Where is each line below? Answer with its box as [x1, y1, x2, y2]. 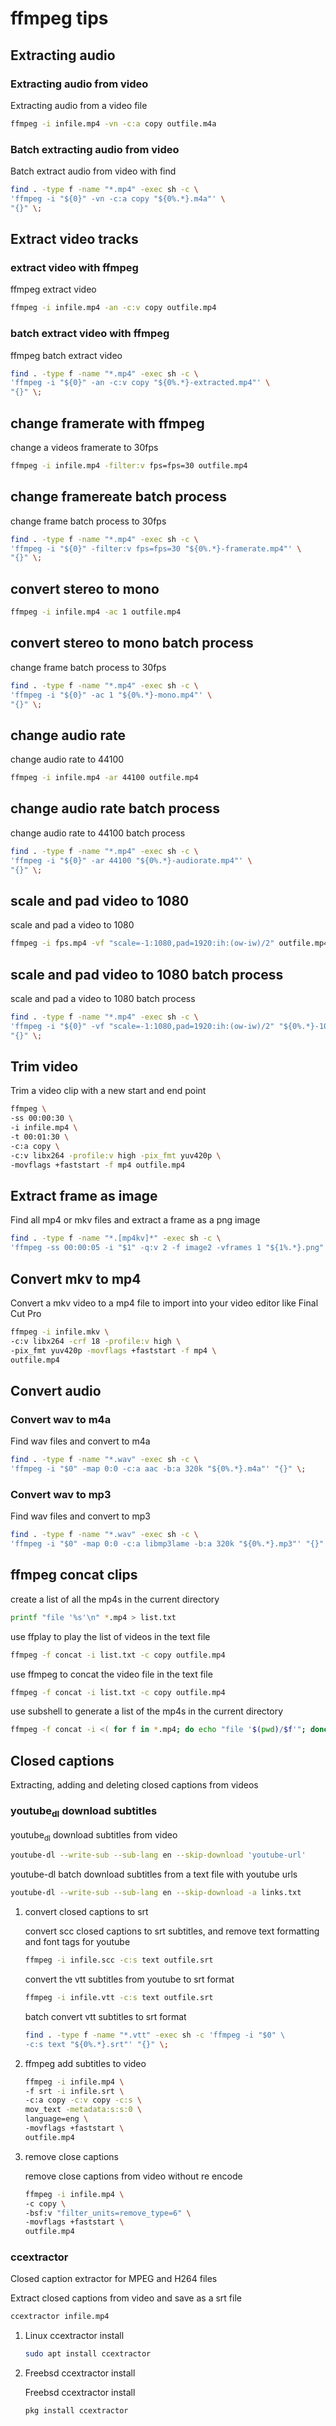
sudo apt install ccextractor [24, 2349, 152, 2359]
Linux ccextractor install [24, 2330, 125, 2342]
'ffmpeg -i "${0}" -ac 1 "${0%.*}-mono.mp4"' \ [10, 690, 213, 700]
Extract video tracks [10, 231, 139, 248]
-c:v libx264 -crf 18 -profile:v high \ [10, 1336, 182, 1346]
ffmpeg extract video [10, 283, 97, 296]
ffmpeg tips [10, 7, 109, 30]
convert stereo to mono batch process [10, 635, 254, 652]
